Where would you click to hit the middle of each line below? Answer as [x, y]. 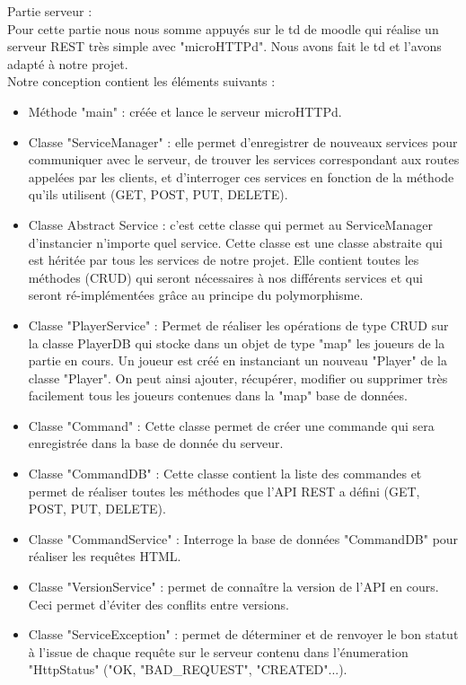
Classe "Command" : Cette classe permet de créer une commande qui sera [231, 425]
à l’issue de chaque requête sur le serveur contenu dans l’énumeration [218, 651]
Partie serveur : [50, 11]
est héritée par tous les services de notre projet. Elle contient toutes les [224, 260]
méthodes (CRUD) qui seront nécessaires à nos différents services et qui [225, 277]
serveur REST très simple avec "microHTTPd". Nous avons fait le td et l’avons [224, 46]
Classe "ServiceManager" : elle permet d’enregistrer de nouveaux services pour [243, 141]
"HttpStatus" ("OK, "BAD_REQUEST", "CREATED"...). [188, 669]
